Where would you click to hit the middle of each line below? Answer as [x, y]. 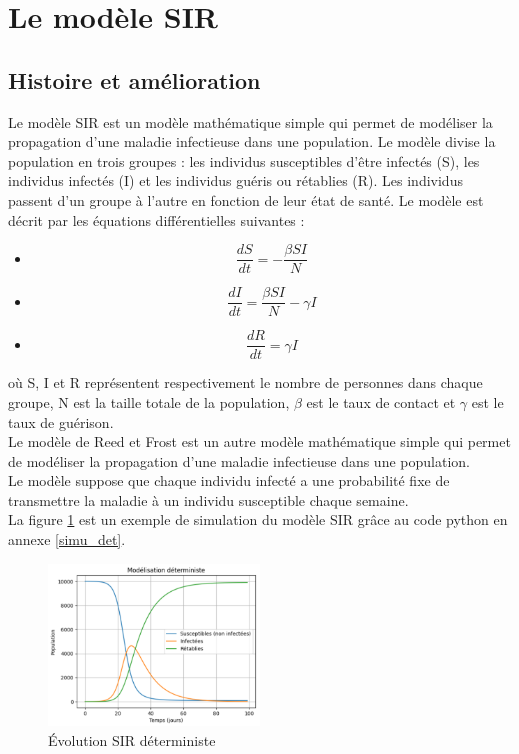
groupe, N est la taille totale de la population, [149, 401]
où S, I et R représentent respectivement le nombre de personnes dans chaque [245, 382]
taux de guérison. [61, 421]
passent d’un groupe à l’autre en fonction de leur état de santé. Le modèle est [246, 199]
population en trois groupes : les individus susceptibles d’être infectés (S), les [244, 160]
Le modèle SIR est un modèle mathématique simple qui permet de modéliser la [250, 121]
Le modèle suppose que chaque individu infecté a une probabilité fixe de [229, 480]
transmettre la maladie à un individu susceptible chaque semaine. [208, 499]
